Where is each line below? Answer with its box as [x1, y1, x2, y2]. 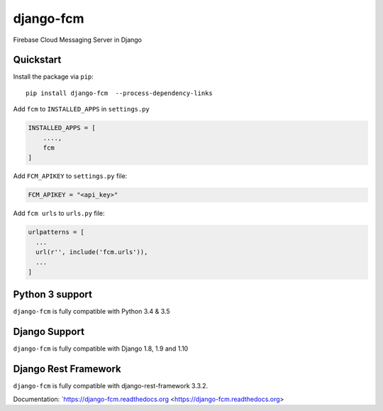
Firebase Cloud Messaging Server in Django [13, 35, 142, 44]
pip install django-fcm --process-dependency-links [26, 89, 213, 97]
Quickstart [13, 54, 62, 66]
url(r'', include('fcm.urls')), [35, 248, 148, 256]
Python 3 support [13, 288, 92, 301]
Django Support [13, 326, 85, 338]
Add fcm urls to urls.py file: [13, 209, 106, 218]
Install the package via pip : [13, 72, 94, 81]
